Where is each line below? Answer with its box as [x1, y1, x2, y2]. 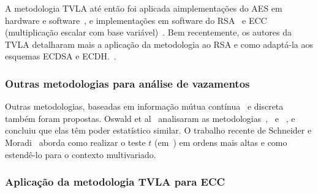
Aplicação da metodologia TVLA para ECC [5, 174, 225, 189]
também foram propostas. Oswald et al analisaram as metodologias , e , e [5, 112, 295, 124]
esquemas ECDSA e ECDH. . [5, 50, 116, 62]
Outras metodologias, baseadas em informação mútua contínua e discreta [5, 100, 284, 113]
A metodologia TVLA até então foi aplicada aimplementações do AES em [5, 2, 282, 14]
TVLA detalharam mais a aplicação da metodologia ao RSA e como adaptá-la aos [5, 37, 313, 50]
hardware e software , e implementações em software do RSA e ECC [5, 13, 267, 26]
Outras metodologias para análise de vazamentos [5, 75, 250, 91]
